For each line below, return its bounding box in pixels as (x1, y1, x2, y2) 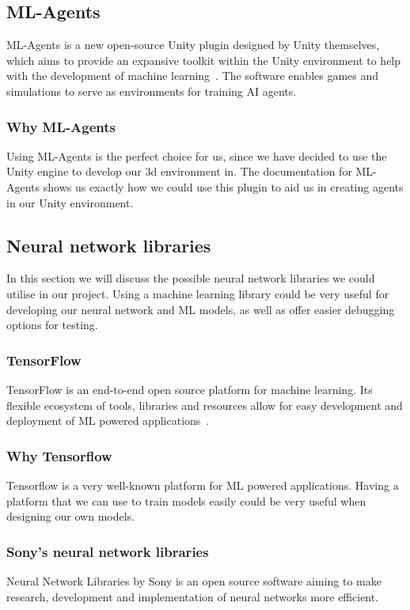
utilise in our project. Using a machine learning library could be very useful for (6, 285, 389, 301)
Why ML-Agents (6, 116, 116, 136)
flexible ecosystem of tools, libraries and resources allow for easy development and (6, 396, 403, 413)
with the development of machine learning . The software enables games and (6, 67, 379, 84)
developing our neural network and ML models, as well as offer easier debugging (6, 301, 395, 317)
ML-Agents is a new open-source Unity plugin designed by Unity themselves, (6, 36, 380, 53)
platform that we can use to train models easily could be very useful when (6, 492, 366, 509)
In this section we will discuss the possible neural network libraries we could (6, 270, 375, 286)
